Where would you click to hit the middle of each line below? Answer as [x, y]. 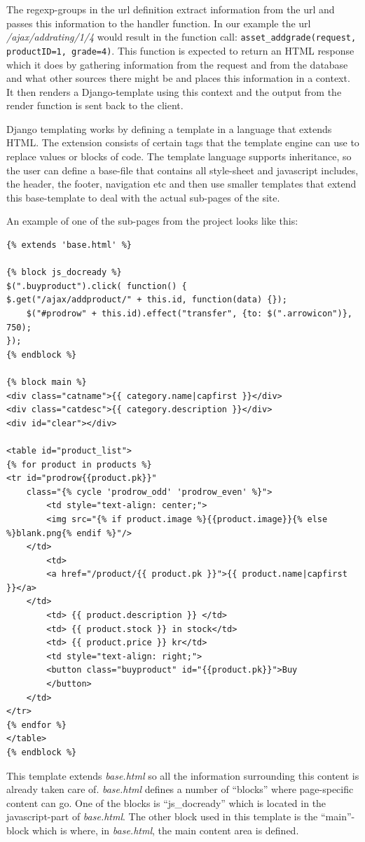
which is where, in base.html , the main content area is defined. [165, 830]
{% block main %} [47, 382]
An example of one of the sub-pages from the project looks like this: [152, 221]
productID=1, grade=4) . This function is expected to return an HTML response [180, 50]
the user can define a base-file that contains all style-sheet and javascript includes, [182, 170]
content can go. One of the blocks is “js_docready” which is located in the [166, 802]
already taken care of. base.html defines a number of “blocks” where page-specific [180, 789]
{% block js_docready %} [64, 273]
